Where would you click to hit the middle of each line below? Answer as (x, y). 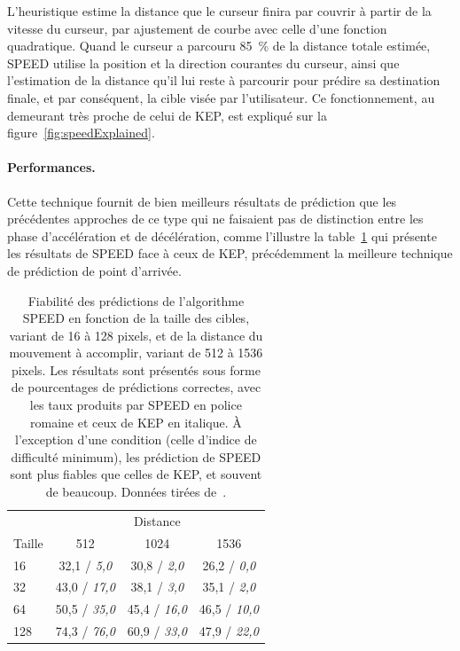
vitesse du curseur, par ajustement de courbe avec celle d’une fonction (197, 28)
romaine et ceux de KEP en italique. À (136, 422)
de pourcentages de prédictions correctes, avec (136, 387)
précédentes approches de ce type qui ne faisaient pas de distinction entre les (215, 219)
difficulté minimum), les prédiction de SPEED (136, 456)
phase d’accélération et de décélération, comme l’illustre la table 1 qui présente (222, 235)
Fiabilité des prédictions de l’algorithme (136, 300)
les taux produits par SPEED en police (136, 405)
